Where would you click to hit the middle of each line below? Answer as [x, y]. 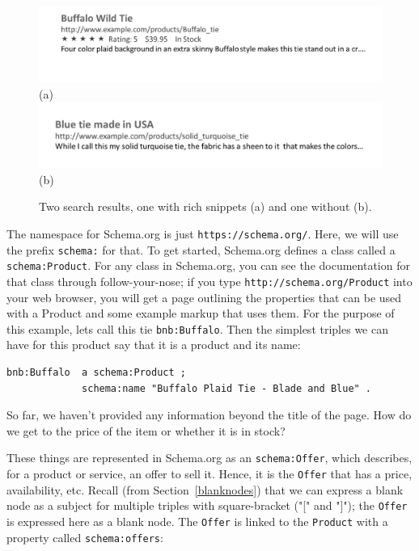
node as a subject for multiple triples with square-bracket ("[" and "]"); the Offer [207, 505]
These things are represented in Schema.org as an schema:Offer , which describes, [209, 458]
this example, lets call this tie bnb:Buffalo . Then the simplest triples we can [197, 328]
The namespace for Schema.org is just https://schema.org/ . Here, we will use [203, 233]
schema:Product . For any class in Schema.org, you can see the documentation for [208, 265]
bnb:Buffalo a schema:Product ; [96, 372]
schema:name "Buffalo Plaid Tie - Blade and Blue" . [227, 388]
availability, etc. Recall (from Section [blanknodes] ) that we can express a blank [205, 489]
